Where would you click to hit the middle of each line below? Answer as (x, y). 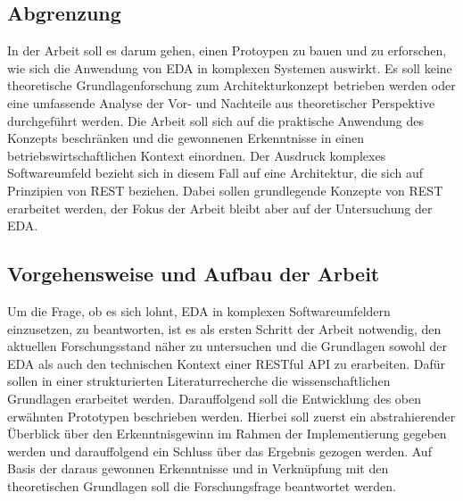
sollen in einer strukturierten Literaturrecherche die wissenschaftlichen (199, 381)
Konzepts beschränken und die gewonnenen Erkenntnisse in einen (186, 138)
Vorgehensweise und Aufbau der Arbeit (194, 274)
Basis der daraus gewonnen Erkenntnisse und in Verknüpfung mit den (198, 468)
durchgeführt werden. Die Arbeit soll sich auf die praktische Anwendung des (215, 120)
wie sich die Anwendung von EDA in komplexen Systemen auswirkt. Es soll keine (230, 67)
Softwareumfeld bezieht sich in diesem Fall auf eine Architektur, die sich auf (215, 173)
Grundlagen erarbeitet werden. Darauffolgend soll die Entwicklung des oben (215, 398)
